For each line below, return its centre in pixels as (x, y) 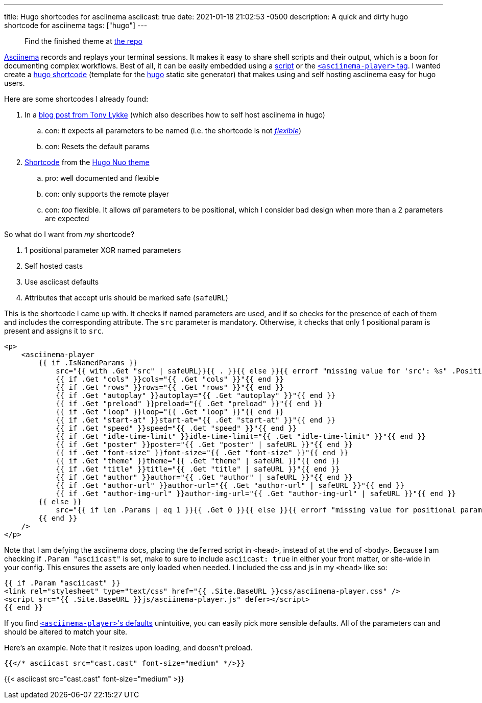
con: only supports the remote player (107, 194)
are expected (67, 218)
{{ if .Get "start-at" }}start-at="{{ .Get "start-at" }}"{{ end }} (196, 420)
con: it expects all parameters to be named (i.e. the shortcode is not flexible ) (173, 131)
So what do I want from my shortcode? (69, 234)
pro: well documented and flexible (102, 178)
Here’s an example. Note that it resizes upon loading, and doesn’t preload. (128, 648)
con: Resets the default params (98, 146)
